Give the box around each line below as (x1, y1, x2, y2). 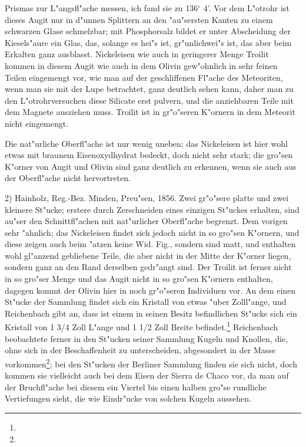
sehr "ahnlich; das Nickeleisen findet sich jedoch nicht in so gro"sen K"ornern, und (5, 226, 300, 238)
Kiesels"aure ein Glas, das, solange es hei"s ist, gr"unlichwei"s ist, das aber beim (5, 36, 292, 48)
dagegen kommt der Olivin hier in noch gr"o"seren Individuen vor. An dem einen (5, 284, 296, 296)
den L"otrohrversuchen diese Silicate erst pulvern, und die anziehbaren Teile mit (5, 94, 294, 106)
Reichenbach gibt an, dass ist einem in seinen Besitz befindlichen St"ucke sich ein (5, 307, 297, 319)
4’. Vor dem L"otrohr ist (203, 2, 290, 14)
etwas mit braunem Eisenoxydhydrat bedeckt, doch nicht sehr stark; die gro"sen (5, 149, 293, 161)
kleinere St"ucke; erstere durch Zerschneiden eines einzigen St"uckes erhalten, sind (5, 203, 300, 215)
